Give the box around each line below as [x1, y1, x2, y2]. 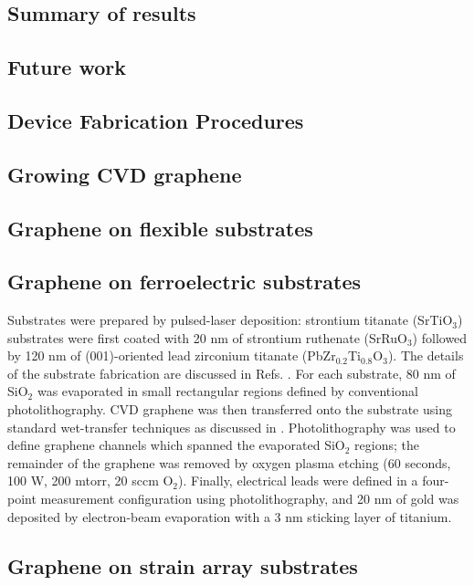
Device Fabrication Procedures [7, 106, 304, 134]
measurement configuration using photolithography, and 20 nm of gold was [40, 489, 459, 508]
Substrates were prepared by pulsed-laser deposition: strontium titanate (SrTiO [7, 310, 453, 329]
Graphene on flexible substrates [7, 214, 313, 242]
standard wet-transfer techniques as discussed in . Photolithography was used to [7, 417, 456, 436]
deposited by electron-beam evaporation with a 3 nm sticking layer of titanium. [7, 507, 452, 526]
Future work [7, 53, 127, 81]
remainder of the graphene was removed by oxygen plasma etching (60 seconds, [7, 453, 451, 472]
